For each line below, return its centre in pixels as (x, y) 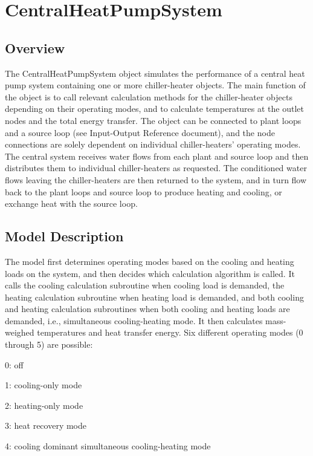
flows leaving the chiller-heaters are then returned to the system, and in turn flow (156, 179)
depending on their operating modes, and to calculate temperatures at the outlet (154, 109)
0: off (14, 364)
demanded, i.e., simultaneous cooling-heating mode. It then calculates (134, 320)
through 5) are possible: (49, 344)
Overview (35, 47)
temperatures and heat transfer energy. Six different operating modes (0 (170, 332)
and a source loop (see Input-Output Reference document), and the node (140, 132)
